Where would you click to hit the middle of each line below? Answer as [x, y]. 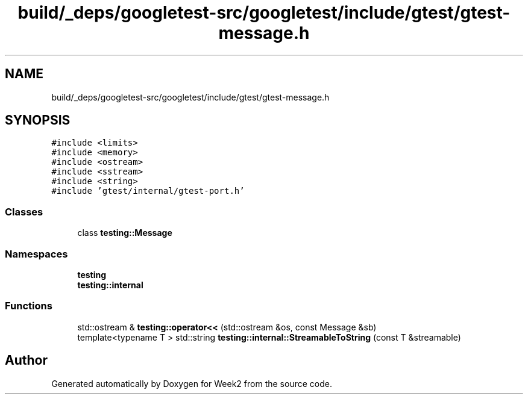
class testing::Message [125, 233]
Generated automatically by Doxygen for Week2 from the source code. [192, 383]
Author [26, 360]
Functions [29, 306]
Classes [24, 212]
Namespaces [36, 254]
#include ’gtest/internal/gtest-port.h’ [148, 191]
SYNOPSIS [38, 120]
